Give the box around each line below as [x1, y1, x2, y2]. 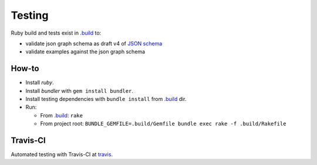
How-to [11, 63, 39, 73]
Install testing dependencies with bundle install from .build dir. [25, 96, 187, 103]
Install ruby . [25, 79, 54, 86]
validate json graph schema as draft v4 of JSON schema [25, 40, 163, 47]
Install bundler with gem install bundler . [25, 87, 133, 94]
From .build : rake [40, 112, 83, 119]
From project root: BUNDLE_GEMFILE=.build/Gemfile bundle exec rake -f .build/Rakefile [40, 120, 286, 127]
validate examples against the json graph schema [25, 48, 146, 55]
